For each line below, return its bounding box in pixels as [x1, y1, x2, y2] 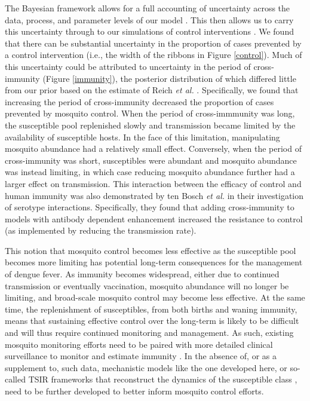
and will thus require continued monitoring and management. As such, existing [5, 326, 294, 339]
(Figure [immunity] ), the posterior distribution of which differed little [42, 72, 296, 84]
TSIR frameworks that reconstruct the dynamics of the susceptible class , [28, 373, 297, 385]
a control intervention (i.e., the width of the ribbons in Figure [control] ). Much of [5, 48, 302, 61]
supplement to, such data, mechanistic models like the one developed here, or [5, 361, 287, 374]
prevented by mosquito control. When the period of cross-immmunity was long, [5, 107, 295, 120]
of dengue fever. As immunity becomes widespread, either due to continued [5, 268, 280, 280]
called [5, 373, 26, 385]
